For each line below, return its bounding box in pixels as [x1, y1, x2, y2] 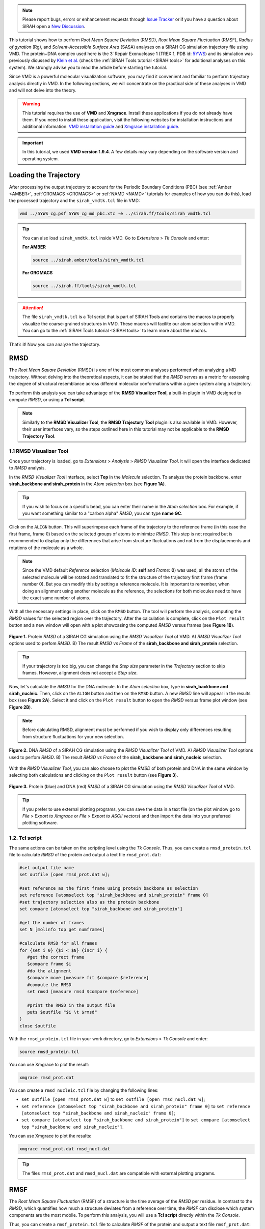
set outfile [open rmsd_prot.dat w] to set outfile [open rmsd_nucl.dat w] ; [21, 1096, 206, 1102]
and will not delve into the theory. [9, 87, 77, 93]
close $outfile [19, 1023, 56, 1028]
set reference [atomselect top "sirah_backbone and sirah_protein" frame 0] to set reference [21, 1103, 250, 1109]
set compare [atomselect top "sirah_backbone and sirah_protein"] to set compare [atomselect [21, 1117, 250, 1123]
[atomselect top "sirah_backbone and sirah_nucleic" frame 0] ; [21, 1110, 176, 1116]
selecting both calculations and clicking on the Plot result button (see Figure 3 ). [9, 772, 179, 778]
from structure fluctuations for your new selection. [22, 733, 125, 739]
